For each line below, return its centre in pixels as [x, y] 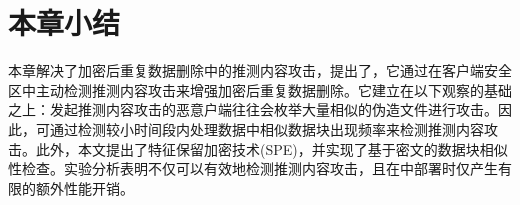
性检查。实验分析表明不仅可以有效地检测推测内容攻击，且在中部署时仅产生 [253, 168]
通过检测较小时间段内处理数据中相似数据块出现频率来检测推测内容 [266, 128]
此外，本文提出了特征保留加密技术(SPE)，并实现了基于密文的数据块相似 [271, 148]
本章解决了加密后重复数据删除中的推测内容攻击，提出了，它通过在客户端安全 [260, 70]
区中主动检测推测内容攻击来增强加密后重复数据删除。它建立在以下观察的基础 [260, 89]
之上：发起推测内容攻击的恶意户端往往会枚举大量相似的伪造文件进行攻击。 [253, 109]
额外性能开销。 [84, 187]
